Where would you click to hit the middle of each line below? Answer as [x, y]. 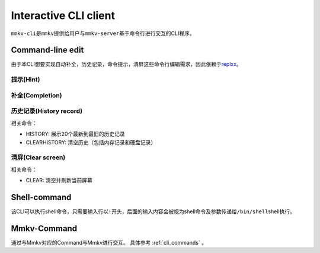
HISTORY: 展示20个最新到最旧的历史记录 [76, 134]
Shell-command [41, 197]
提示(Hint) [25, 80]
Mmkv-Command [44, 228]
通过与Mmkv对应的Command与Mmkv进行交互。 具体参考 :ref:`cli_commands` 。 [109, 242]
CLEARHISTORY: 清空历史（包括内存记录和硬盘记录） [91, 142]
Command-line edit [47, 50]
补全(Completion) [36, 95]
